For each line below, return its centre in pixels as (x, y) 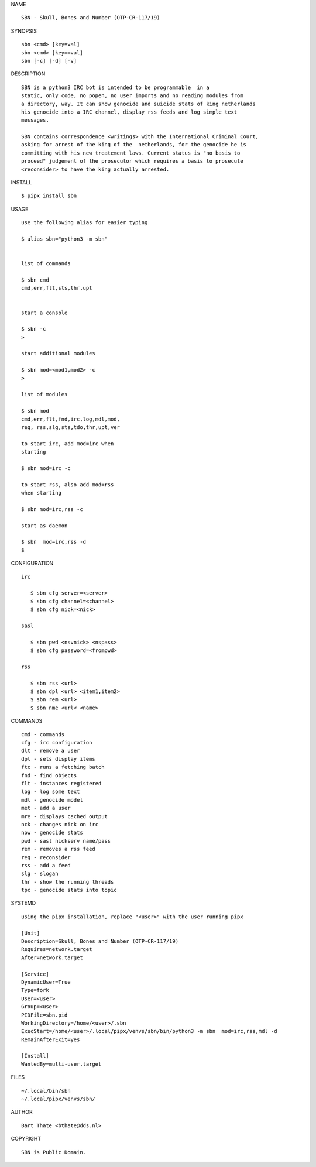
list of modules (44, 394)
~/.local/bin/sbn (46, 1091)
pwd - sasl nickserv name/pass (66, 841)
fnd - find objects (49, 775)
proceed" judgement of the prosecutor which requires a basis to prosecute (132, 161)
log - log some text (51, 792)
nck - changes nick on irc (60, 824)
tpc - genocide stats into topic (69, 890)
